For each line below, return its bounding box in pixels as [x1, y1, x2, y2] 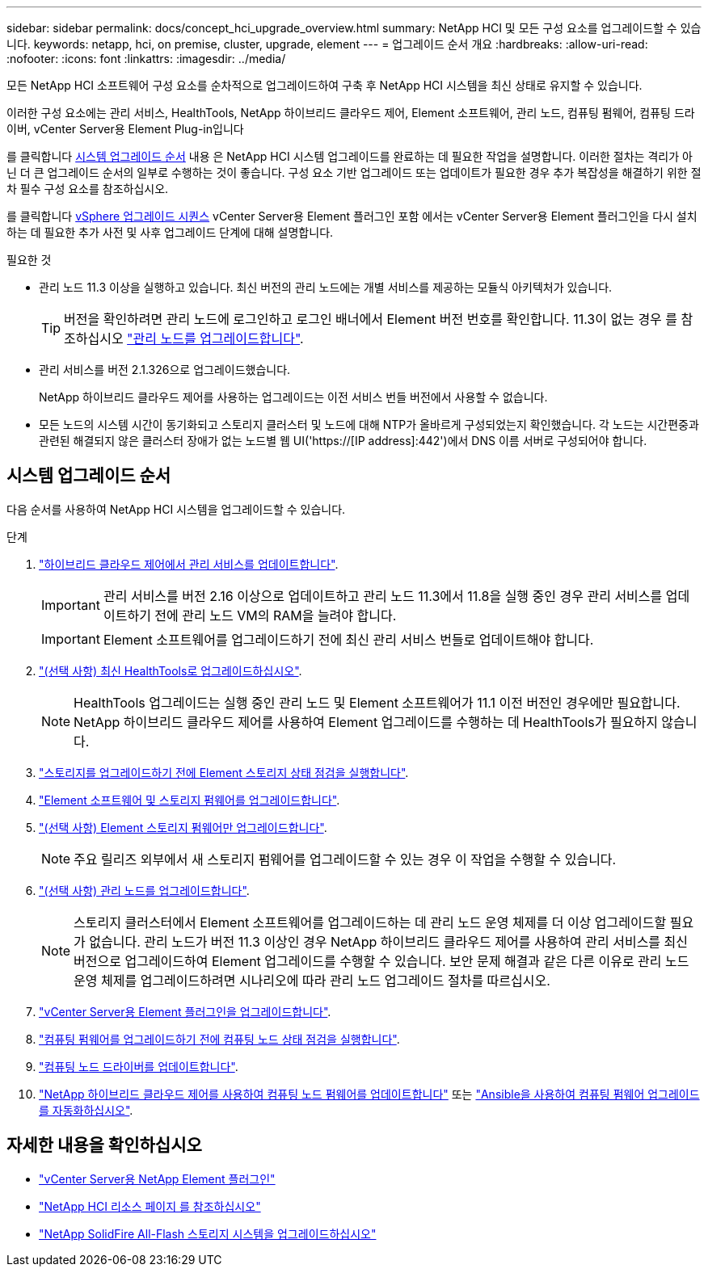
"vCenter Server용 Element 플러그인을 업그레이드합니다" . [39, 1004, 331, 1019]
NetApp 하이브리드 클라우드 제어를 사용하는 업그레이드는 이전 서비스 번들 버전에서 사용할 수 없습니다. [39, 390, 548, 404]
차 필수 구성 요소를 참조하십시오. [6, 182, 169, 195]
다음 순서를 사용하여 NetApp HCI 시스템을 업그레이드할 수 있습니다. [6, 502, 346, 516]
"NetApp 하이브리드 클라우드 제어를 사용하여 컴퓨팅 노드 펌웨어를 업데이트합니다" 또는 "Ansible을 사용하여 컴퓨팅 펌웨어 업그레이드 [39, 1086, 700, 1101]
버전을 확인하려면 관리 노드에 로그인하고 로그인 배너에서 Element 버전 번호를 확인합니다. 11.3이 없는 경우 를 [64, 311, 678, 327]
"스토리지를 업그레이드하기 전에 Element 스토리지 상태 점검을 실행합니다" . [39, 765, 409, 779]
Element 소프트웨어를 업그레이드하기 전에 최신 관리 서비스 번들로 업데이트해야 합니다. [103, 631, 594, 648]
